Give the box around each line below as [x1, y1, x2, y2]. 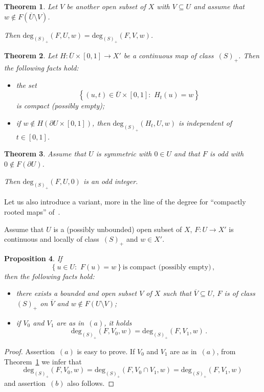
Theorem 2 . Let [4, 50, 58, 61]
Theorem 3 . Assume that [4, 148, 86, 159]
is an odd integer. [83, 175, 138, 186]
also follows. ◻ [67, 377, 115, 388]
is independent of [178, 117, 232, 128]
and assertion [4, 377, 46, 388]
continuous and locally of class [4, 234, 99, 244]
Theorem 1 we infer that [4, 356, 82, 366]
